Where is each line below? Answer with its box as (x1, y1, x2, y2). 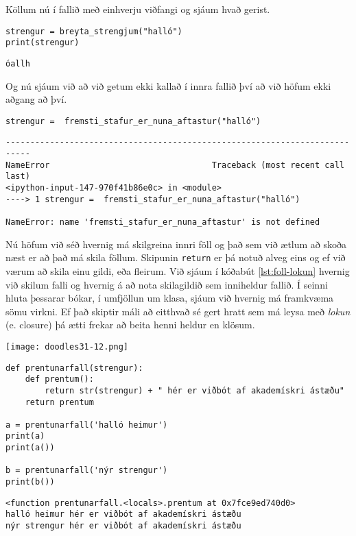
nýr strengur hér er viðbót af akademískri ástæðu (5, 521, 241, 531)
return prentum (25, 397, 94, 407)
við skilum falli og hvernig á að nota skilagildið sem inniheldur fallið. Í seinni (5, 277, 328, 291)
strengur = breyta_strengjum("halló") (5, 26, 182, 36)
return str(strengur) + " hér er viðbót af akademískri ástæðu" (45, 385, 344, 395)
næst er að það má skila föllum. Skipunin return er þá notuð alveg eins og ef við (5, 250, 346, 265)
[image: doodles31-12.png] (5, 341, 128, 352)
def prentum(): (25, 374, 94, 385)
